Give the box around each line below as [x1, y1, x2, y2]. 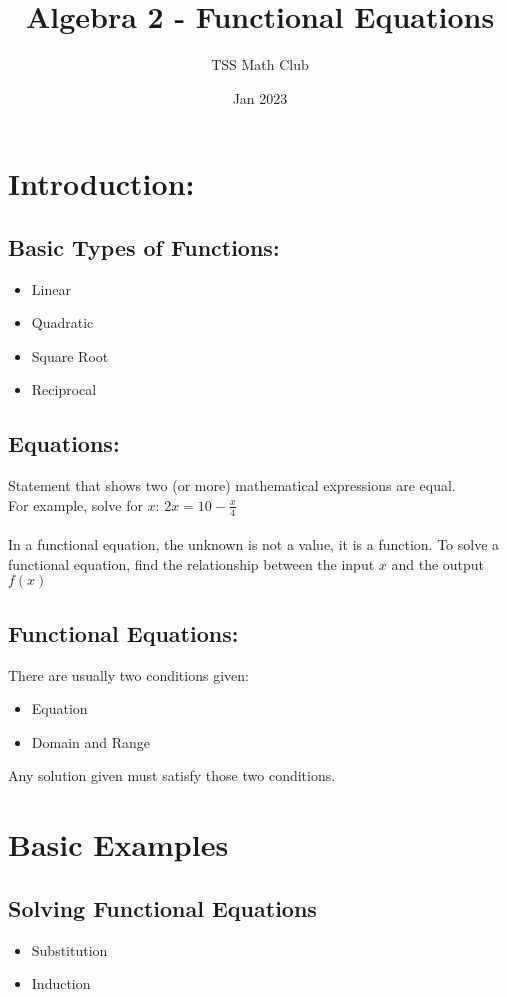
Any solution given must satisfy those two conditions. [8, 765, 336, 786]
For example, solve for [8, 494, 143, 515]
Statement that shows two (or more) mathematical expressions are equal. [8, 475, 456, 496]
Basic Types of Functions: [8, 231, 280, 262]
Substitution [31, 939, 108, 960]
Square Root [31, 345, 109, 366]
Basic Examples [8, 824, 229, 865]
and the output [391, 553, 485, 574]
